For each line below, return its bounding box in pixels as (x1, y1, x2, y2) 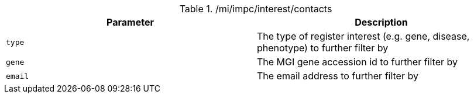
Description (355, 16, 408, 28)
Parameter (107, 16, 154, 28)
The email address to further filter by (257, 70, 418, 82)
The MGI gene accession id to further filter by (257, 56, 458, 68)
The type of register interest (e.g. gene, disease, (257, 30, 470, 42)
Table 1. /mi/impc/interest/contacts (179, 3, 332, 15)
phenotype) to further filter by (257, 42, 389, 54)
